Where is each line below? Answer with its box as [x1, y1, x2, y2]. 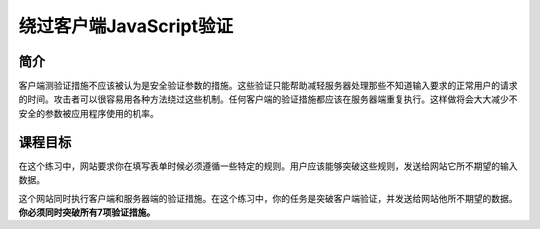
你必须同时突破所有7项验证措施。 [18, 206, 156, 218]
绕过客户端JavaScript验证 [18, 15, 234, 37]
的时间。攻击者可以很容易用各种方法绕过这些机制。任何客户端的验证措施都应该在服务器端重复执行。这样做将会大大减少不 [18, 93, 518, 105]
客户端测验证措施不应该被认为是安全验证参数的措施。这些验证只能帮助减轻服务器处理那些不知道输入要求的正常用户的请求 [18, 80, 518, 92]
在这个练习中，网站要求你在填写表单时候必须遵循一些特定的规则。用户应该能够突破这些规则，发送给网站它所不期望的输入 [18, 160, 518, 172]
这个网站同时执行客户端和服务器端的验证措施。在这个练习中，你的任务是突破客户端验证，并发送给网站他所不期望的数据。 [18, 192, 518, 204]
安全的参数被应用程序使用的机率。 [18, 107, 159, 119]
